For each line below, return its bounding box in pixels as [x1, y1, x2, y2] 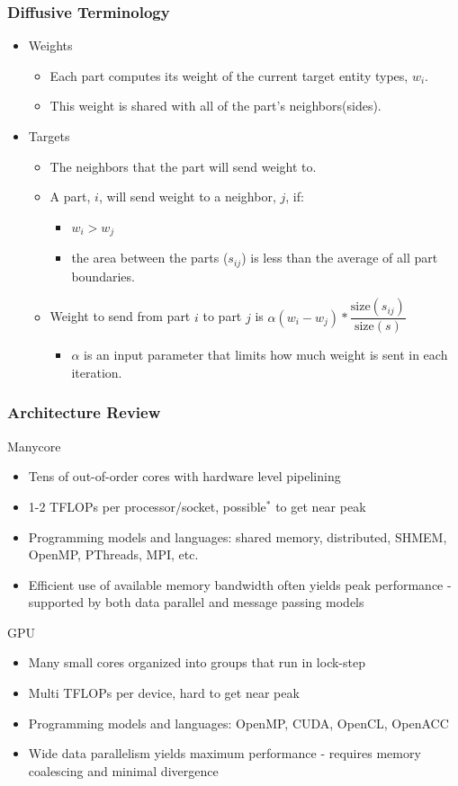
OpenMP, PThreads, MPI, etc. [28, 545, 199, 564]
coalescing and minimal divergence [28, 761, 219, 780]
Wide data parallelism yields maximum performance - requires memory [28, 744, 421, 763]
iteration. [71, 362, 122, 381]
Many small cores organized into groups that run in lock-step [28, 653, 365, 672]
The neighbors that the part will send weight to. [49, 156, 317, 175]
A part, [49, 187, 91, 206]
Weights [28, 36, 73, 55]
